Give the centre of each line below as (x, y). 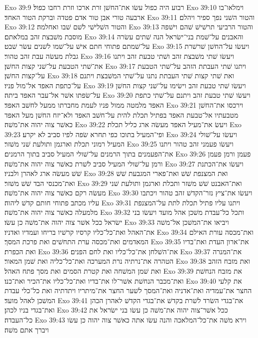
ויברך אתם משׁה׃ (27, 329)
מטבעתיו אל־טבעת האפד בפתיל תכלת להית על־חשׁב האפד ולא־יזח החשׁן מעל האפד (122, 114)
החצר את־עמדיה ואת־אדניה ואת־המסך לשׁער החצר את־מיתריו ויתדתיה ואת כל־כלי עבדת (128, 290)
